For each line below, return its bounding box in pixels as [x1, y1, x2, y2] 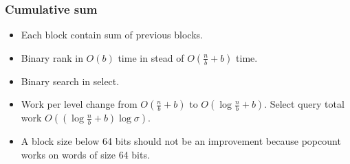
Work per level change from [21, 97, 138, 111]
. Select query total [264, 97, 344, 111]
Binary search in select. [21, 73, 120, 88]
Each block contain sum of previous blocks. [21, 27, 203, 42]
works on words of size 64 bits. [21, 148, 150, 161]
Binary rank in [21, 50, 83, 65]
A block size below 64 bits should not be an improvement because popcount [21, 134, 341, 148]
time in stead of [118, 50, 184, 65]
